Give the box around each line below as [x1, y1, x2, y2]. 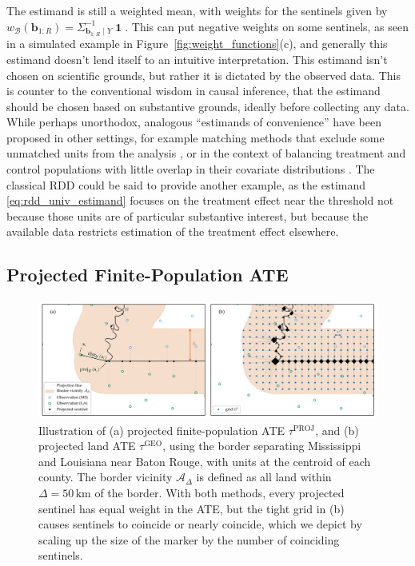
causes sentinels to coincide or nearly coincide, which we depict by [38, 516, 362, 532]
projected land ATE [38, 437, 136, 454]
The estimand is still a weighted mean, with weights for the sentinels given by [6, 2, 388, 18]
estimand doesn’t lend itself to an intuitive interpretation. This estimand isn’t [6, 50, 388, 67]
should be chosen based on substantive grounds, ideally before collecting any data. [6, 98, 409, 114]
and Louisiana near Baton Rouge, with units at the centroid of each [38, 452, 371, 469]
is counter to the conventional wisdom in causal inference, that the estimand [6, 82, 381, 99]
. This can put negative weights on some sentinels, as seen [125, 18, 409, 34]
